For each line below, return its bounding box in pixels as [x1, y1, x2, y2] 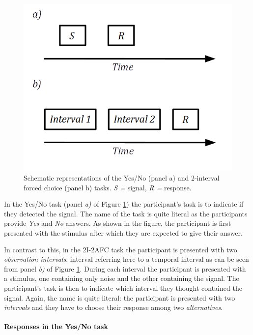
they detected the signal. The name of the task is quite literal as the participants [4, 208, 248, 218]
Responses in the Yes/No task [4, 321, 108, 332]
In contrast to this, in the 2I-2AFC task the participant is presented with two [4, 244, 237, 254]
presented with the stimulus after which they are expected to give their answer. [4, 228, 243, 238]
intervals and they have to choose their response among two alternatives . [4, 302, 223, 312]
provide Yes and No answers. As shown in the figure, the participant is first [4, 218, 231, 228]
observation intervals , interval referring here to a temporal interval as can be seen [4, 254, 249, 264]
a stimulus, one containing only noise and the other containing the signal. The [4, 273, 239, 283]
